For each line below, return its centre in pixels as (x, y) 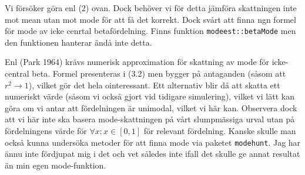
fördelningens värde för (46, 131)
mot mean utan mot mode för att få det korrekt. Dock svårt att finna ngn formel (150, 19)
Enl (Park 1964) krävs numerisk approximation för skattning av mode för (137, 62)
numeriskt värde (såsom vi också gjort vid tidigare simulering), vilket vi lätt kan (150, 96)
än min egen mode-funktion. (56, 165)
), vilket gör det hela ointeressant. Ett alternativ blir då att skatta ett (154, 85)
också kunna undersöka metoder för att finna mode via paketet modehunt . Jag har (153, 142)
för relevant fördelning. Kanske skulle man (220, 131)
